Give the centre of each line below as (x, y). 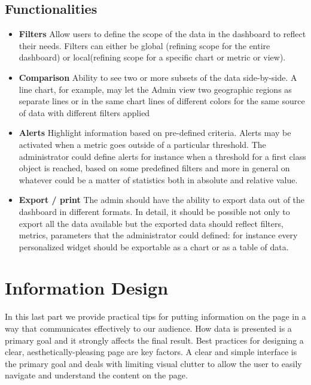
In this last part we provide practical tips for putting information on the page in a (155, 316)
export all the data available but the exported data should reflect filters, (151, 223)
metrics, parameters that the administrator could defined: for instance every (158, 235)
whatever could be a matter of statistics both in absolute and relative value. (158, 179)
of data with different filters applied (84, 112)
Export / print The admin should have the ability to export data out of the (162, 200)
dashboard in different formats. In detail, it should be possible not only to (154, 211)
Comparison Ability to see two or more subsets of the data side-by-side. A (158, 77)
